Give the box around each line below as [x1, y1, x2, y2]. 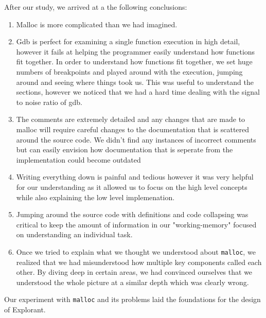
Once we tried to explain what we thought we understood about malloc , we [16, 246, 256, 257]
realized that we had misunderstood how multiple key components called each [16, 256, 262, 267]
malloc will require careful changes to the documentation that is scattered [16, 123, 250, 134]
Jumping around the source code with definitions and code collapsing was [16, 209, 249, 220]
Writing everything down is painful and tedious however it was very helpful [16, 171, 254, 182]
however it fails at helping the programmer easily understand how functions [16, 46, 255, 57]
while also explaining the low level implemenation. [16, 191, 175, 202]
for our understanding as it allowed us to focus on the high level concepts [16, 181, 247, 192]
